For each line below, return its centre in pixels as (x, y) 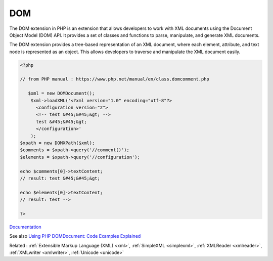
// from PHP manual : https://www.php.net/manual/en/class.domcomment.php (115, 79)
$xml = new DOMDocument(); (61, 93)
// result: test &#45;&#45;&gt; (60, 178)
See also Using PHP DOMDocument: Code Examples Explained (75, 236)
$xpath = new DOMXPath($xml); (57, 143)
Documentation (25, 227)
